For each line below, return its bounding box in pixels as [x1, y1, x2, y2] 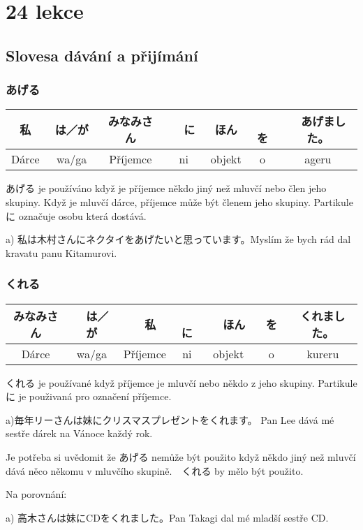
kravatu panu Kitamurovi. [6, 245, 117, 260]
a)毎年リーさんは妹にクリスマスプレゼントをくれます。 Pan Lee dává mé [6, 412, 334, 427]
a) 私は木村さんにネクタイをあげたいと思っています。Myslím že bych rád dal [6, 232, 351, 246]
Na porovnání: [6, 487, 67, 501]
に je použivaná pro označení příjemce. [6, 389, 172, 404]
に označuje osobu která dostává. [6, 208, 147, 223]
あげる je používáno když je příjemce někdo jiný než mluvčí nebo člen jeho [6, 181, 327, 196]
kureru [306, 345, 339, 362]
